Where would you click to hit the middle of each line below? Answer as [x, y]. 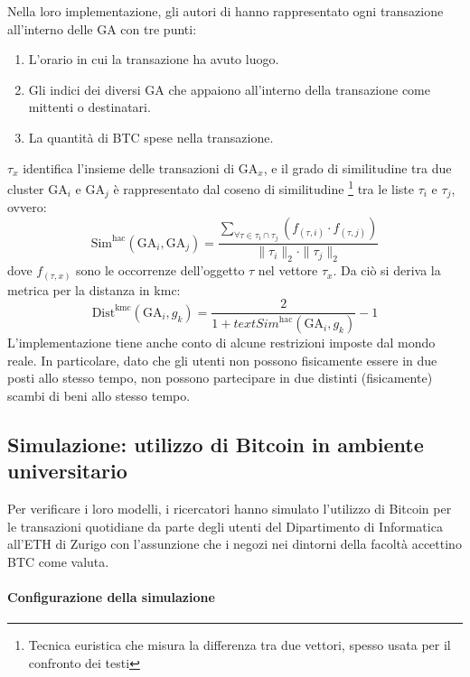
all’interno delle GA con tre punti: [102, 28]
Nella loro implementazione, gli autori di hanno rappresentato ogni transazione [226, 11]
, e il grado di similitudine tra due [357, 167]
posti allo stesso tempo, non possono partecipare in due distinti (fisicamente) [220, 378]
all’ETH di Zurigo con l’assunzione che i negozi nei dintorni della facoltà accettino [235, 544]
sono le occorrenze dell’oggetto [160, 270]
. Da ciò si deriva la [387, 270]
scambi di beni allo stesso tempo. [99, 395]
